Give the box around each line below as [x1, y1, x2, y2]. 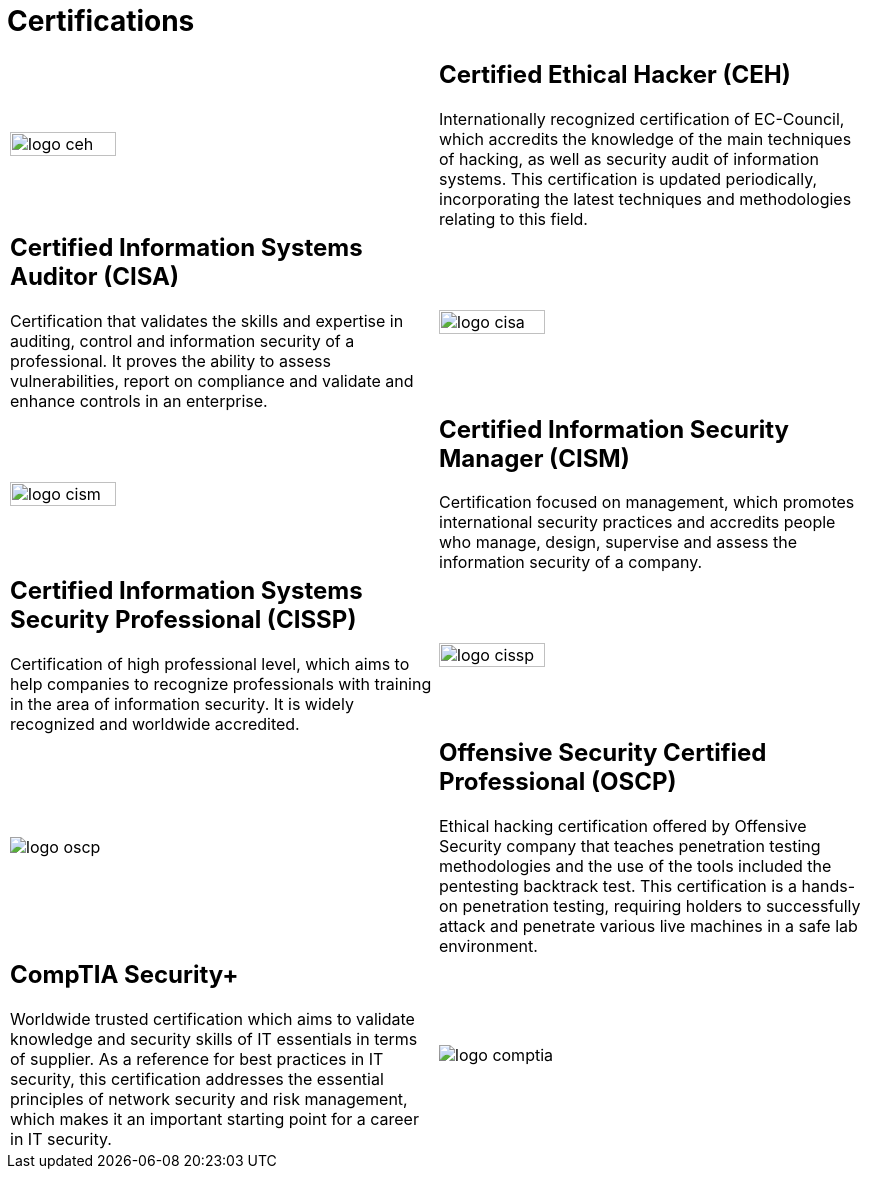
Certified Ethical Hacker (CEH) [439, 59, 791, 89]
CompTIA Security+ [10, 960, 239, 990]
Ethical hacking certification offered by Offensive [439, 816, 807, 837]
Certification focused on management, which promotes [439, 492, 855, 513]
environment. [439, 936, 538, 957]
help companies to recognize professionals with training [10, 674, 432, 695]
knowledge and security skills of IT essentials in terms [10, 1029, 418, 1050]
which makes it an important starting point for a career [10, 1109, 419, 1130]
